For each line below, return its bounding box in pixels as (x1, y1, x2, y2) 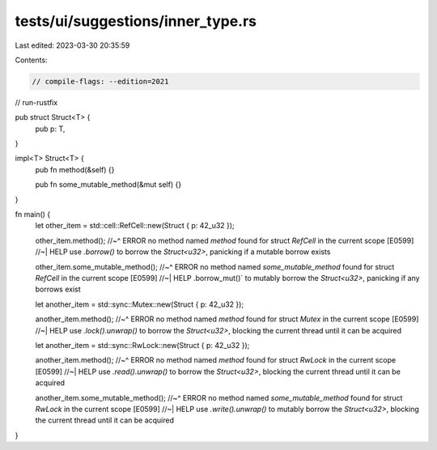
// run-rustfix (15, 97, 58, 107)
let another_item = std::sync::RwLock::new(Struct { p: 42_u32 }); (35, 340, 250, 350)
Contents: (15, 55, 48, 65)
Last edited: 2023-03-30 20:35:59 (15, 40, 130, 50)
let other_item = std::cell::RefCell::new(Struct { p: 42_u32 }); (35, 221, 235, 231)
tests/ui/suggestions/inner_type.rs (15, 12, 257, 30)
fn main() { (15, 210, 51, 219)
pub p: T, (35, 124, 66, 134)
